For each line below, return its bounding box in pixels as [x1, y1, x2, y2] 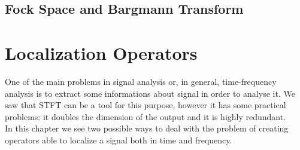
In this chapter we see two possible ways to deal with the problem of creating [5, 122, 289, 134]
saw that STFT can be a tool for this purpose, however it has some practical [5, 99, 286, 111]
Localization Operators [5, 40, 198, 65]
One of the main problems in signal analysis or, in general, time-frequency [5, 75, 277, 87]
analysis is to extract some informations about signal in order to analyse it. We [5, 87, 295, 99]
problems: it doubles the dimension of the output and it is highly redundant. [5, 110, 286, 123]
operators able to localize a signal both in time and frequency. [5, 133, 232, 146]
